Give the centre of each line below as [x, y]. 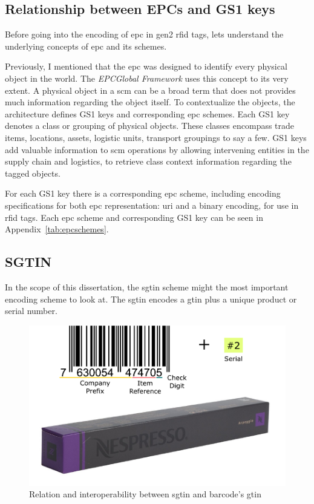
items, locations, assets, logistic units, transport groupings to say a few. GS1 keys [156, 137]
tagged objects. [33, 173]
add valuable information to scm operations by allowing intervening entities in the [157, 149]
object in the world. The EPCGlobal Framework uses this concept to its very [147, 78]
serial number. [31, 311]
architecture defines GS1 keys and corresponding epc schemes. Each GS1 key [147, 113]
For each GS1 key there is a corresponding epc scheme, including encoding [143, 193]
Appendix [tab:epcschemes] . [57, 229]
